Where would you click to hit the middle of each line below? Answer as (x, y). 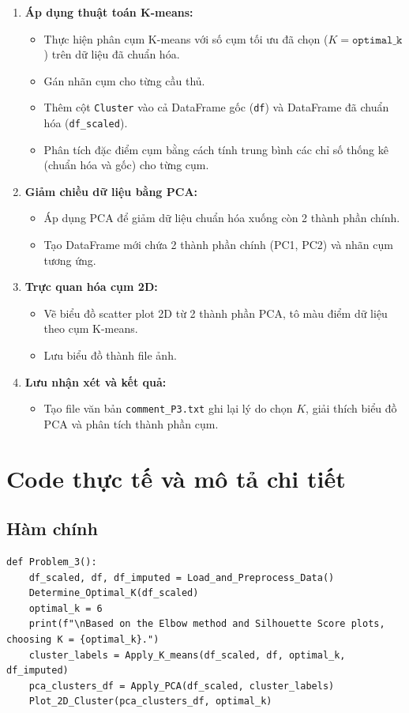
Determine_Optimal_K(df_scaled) (114, 593)
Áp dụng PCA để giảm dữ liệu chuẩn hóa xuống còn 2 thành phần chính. (222, 218)
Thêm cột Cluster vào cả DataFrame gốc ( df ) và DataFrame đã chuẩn (216, 107)
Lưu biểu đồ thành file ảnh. (110, 355)
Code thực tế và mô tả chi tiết (176, 478)
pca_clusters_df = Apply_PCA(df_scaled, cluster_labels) (182, 686)
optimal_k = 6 (66, 608)
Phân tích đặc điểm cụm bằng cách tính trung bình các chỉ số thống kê (216, 149)
